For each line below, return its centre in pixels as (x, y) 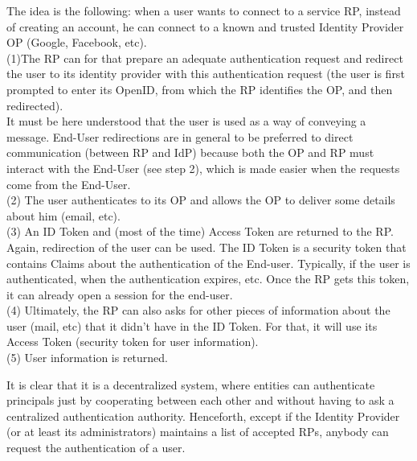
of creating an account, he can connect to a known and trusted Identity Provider (205, 26)
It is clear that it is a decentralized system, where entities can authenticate (191, 384)
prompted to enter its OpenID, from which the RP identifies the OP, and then (200, 89)
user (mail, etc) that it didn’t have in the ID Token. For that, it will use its (192, 325)
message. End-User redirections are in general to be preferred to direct (180, 136)
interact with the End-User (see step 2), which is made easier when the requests (203, 168)
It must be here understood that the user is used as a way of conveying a (186, 121)
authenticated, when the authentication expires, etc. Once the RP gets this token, (208, 279)
